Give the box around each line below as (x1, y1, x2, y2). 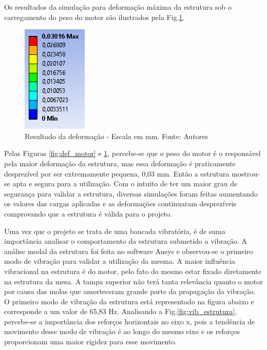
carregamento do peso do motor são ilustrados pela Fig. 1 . (4, 11, 185, 22)
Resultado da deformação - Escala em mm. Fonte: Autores (25, 130, 208, 141)
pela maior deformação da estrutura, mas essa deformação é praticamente (4, 158, 236, 168)
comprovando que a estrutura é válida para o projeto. (4, 208, 172, 219)
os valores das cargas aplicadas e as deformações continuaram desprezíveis (4, 198, 237, 209)
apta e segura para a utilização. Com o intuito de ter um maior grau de (12, 178, 238, 189)
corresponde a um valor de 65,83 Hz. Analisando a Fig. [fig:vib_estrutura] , (4, 306, 237, 317)
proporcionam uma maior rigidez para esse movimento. (4, 336, 177, 347)
